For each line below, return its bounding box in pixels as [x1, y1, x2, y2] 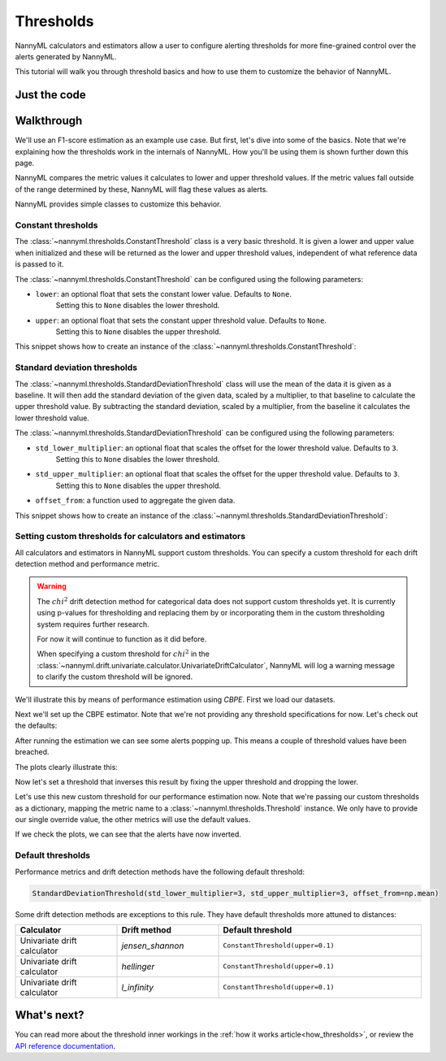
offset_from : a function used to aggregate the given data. [35, 496, 236, 506]
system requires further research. [37, 619, 149, 629]
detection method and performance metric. [15, 559, 160, 569]
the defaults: [15, 720, 58, 731]
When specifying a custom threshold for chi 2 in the [37, 648, 210, 659]
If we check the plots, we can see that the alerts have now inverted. [15, 829, 241, 839]
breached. [15, 747, 50, 757]
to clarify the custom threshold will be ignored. [37, 672, 193, 682]
